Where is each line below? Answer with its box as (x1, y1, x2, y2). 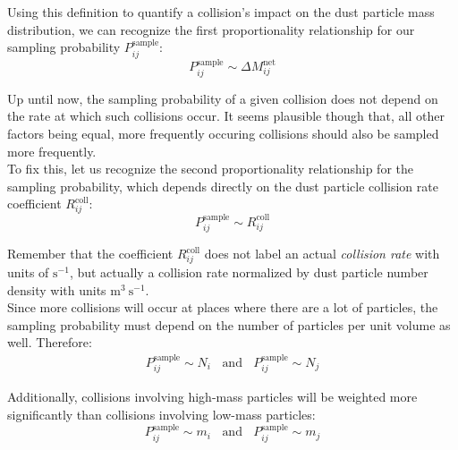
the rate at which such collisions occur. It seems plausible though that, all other (7, 106, 445, 125)
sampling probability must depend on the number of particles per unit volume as (7, 315, 451, 334)
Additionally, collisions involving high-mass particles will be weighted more (7, 387, 418, 406)
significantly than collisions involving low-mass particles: (7, 404, 316, 423)
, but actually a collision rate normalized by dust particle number (69, 263, 428, 282)
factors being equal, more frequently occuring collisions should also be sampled (7, 124, 439, 143)
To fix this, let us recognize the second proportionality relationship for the (7, 159, 413, 178)
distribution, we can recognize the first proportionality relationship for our (7, 20, 415, 38)
